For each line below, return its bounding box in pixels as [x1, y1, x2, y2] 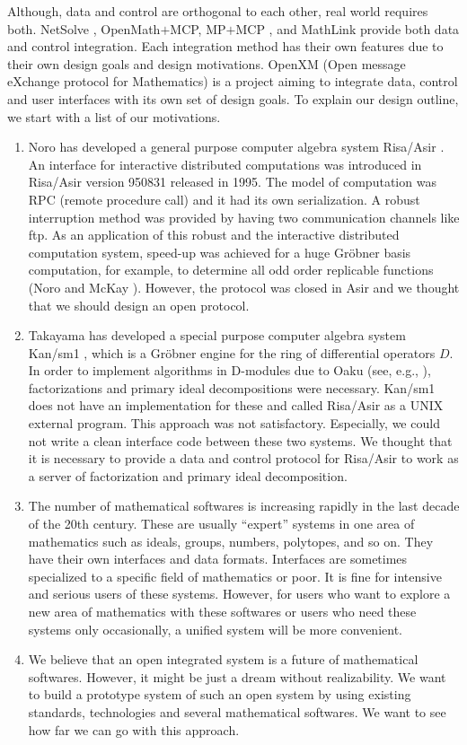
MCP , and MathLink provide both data [235, 19, 460, 38]
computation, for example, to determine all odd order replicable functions [28, 260, 434, 279]
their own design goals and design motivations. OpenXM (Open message [7, 54, 406, 73]
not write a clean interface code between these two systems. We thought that [28, 431, 453, 450]
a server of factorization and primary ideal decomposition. [28, 466, 348, 485]
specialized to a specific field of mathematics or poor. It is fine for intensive [28, 566, 442, 585]
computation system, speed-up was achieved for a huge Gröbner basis [28, 242, 411, 261]
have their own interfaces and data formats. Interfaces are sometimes [28, 549, 408, 568]
